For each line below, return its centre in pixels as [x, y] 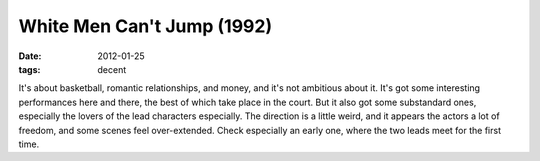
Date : [30, 56]
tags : [29, 69]
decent [112, 69]
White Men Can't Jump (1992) [145, 26]
